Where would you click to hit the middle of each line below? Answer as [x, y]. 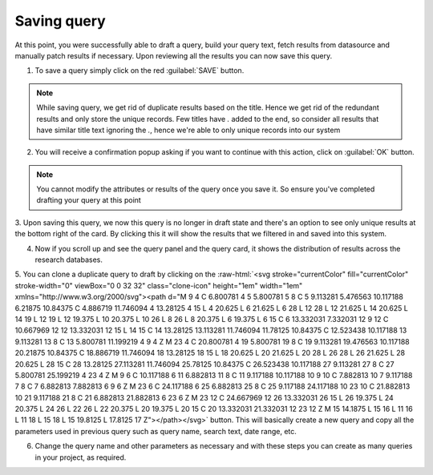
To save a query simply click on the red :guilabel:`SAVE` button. [140, 70]
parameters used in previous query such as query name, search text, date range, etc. [156, 431]
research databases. [69, 260]
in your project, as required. [81, 457]
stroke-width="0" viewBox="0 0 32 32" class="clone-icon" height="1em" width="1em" [159, 285]
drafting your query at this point [89, 200]
